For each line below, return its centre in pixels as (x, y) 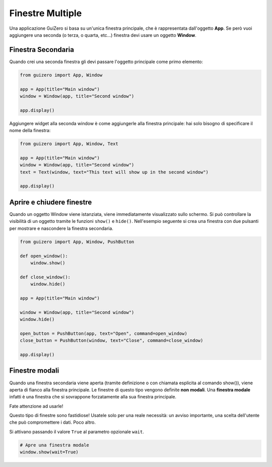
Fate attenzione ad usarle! (36, 406)
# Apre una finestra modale (54, 445)
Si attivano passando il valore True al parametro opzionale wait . (77, 432)
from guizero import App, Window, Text (69, 144)
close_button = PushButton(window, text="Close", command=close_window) (112, 341)
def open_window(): (44, 256)
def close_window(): (45, 277)
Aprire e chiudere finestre (51, 202)
